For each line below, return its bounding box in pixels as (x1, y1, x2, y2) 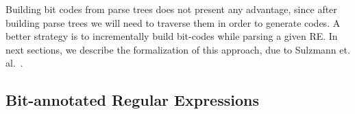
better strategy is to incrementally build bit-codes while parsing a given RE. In (5, 29, 338, 43)
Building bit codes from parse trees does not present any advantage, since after (5, 2, 337, 16)
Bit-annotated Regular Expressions (5, 89, 259, 111)
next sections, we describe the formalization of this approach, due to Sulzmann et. (5, 42, 350, 56)
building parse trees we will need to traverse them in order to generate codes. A (5, 15, 341, 30)
